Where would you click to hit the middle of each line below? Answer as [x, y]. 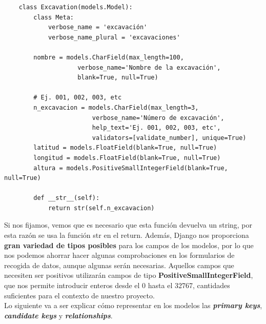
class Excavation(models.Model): [76, 7]
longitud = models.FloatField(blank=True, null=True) [127, 158]
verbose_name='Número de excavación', [158, 118]
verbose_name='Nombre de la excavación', [149, 67]
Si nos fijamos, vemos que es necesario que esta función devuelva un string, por [128, 225]
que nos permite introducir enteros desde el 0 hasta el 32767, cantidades [117, 285]
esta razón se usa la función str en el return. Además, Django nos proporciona [127, 235]
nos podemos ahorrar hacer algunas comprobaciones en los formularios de [119, 255]
